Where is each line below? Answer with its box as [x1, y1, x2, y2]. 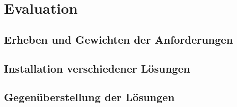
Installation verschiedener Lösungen [4, 60, 190, 76]
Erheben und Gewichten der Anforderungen [4, 31, 233, 47]
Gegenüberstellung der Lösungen [4, 89, 175, 105]
